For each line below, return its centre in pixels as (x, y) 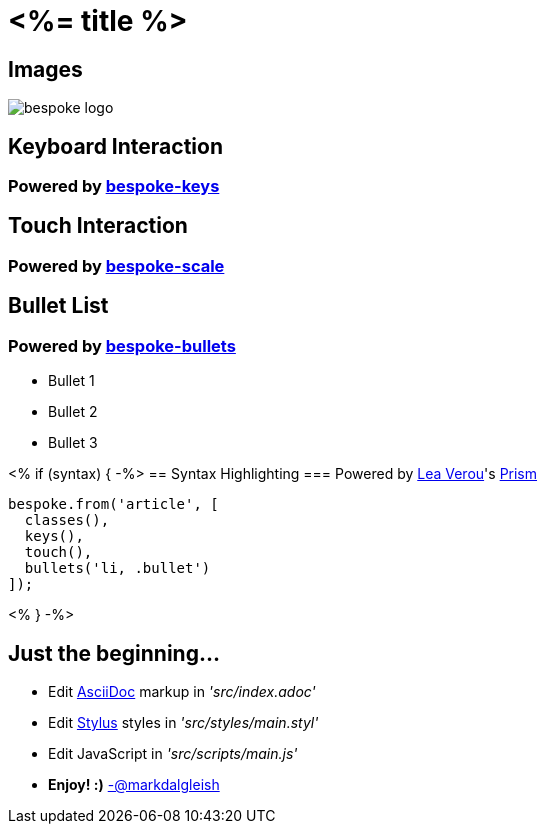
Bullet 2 (73, 412)
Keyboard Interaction (115, 146)
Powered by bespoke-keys (114, 186)
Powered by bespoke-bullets (122, 345)
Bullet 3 (73, 443)
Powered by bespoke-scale (116, 265)
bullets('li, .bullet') (117, 568)
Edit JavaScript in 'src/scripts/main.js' (173, 753)
